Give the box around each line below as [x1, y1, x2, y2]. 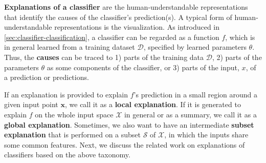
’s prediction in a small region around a [134, 89, 257, 99]
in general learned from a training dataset [4, 42, 135, 52]
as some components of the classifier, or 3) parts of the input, [47, 62, 239, 72]
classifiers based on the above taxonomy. [4, 149, 130, 160]
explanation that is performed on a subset [4, 129, 141, 140]
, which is [225, 31, 255, 42]
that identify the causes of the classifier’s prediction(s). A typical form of [4, 11, 232, 22]
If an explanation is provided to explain [4, 89, 128, 99]
